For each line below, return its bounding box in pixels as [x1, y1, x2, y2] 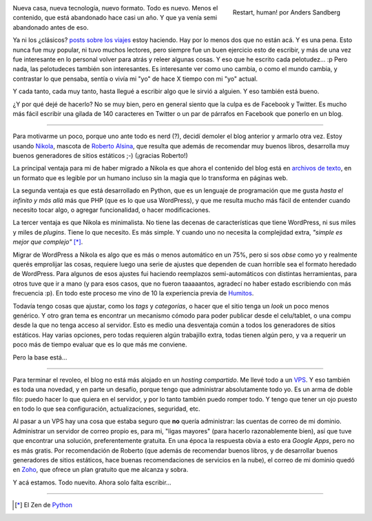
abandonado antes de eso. [12, 23, 89, 31]
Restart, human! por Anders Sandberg [232, 8, 340, 17]
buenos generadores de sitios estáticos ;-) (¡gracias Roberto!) [12, 152, 189, 160]
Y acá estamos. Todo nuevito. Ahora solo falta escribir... [12, 478, 172, 486]
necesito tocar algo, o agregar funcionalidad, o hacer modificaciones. [12, 206, 211, 214]
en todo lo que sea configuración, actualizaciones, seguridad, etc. [12, 404, 200, 413]
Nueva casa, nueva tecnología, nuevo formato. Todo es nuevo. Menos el [12, 4, 218, 12]
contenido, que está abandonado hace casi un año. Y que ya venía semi [12, 14, 217, 22]
